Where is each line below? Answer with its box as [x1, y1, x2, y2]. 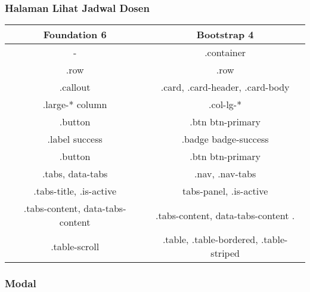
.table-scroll [51, 239, 100, 253]
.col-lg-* [209, 97, 242, 112]
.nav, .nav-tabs [194, 167, 256, 181]
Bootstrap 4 [196, 27, 254, 42]
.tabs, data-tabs [42, 167, 108, 181]
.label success [47, 132, 103, 146]
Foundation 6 [43, 27, 107, 42]
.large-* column [42, 97, 107, 112]
